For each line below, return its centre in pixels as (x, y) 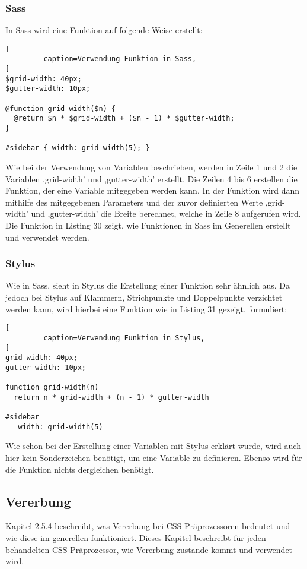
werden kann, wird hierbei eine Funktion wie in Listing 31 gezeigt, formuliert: (146, 309)
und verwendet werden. (47, 237)
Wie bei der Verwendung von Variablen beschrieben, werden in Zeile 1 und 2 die (151, 167)
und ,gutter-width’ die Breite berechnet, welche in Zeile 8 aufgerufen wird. (166, 214)
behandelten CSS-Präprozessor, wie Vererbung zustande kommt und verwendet (149, 549)
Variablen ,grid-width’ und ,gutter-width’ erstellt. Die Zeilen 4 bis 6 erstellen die (151, 178)
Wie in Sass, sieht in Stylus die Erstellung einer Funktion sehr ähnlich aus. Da (148, 285)
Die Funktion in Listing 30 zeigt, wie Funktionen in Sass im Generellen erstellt (148, 225)
